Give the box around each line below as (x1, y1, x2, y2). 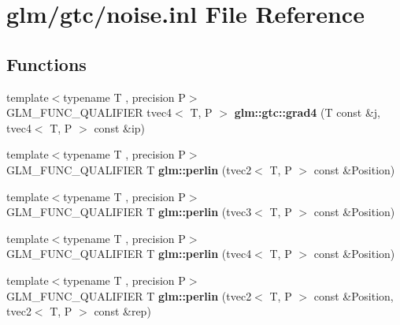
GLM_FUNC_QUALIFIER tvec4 (6, 104, 172, 121)
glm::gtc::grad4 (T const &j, (234, 104, 380, 121)
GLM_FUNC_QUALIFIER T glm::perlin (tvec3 (6, 204, 252, 220)
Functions (6, 51, 87, 76)
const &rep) (94, 303, 151, 319)
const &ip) (94, 119, 146, 136)
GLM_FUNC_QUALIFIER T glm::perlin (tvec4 (6, 245, 252, 262)
